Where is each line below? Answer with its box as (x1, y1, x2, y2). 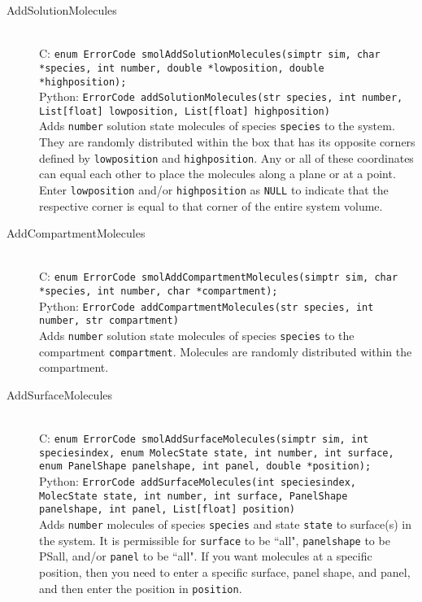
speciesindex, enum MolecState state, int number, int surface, (39, 447, 394, 459)
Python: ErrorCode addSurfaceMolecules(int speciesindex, (39, 473, 356, 490)
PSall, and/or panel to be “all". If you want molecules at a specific (39, 547, 372, 565)
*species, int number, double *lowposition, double (39, 62, 324, 74)
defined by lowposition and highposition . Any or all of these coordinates (39, 149, 414, 166)
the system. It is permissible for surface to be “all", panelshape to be (39, 531, 390, 548)
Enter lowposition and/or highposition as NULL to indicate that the (39, 181, 389, 198)
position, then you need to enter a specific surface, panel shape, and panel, (39, 564, 411, 581)
